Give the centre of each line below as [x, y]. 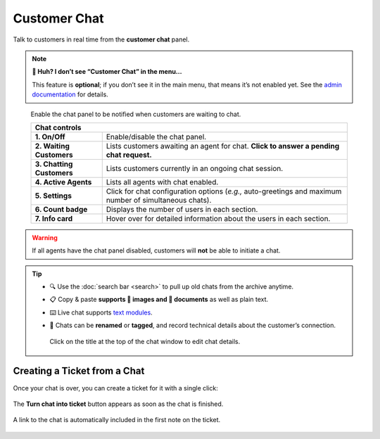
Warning [45, 237]
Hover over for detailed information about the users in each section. [218, 218]
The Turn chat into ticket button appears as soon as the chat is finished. [118, 404]
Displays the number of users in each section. [182, 209]
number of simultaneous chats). [159, 200]
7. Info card [54, 218]
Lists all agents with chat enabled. [162, 182]
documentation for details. [70, 94]
